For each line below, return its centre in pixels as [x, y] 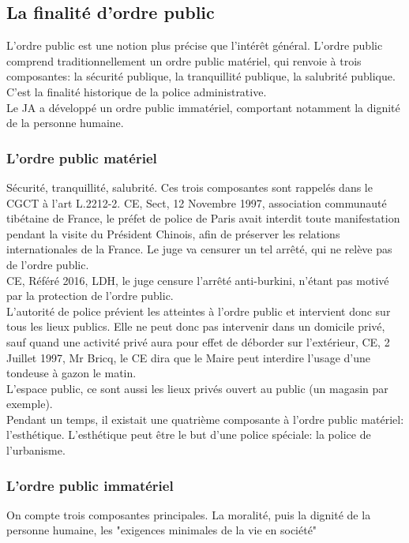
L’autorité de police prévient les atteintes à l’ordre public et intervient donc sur [199, 311]
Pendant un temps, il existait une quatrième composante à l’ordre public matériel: [205, 419]
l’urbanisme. [36, 450]
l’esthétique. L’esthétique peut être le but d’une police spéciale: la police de [189, 434]
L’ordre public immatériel [90, 485]
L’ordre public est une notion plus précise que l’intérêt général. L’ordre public [195, 45]
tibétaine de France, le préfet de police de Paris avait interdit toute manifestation [203, 218]
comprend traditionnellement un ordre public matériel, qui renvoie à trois [184, 60]
